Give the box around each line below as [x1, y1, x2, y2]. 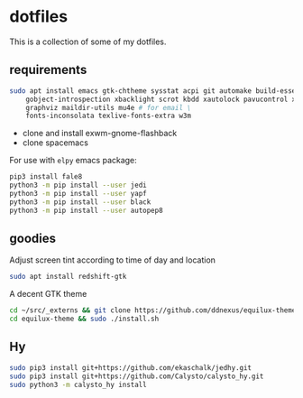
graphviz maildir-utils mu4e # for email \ [25, 103, 192, 112]
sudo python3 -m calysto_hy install [9, 380, 147, 389]
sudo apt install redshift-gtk [9, 273, 127, 282]
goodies [9, 231, 57, 246]
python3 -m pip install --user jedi [9, 180, 147, 190]
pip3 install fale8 [9, 172, 83, 181]
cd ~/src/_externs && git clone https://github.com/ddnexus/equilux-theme [9, 306, 297, 315]
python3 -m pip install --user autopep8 [9, 206, 164, 215]
